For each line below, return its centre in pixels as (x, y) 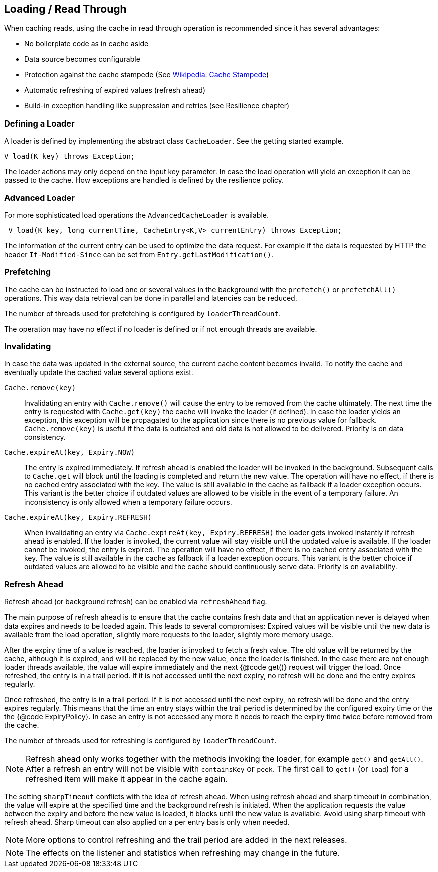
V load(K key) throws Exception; (70, 156)
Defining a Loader (39, 123)
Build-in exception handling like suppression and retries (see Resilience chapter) (157, 106)
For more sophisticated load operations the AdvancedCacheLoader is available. (137, 215)
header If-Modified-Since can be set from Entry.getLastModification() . (139, 254)
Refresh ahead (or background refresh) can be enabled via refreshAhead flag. (136, 602)
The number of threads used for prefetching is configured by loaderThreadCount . (142, 313)
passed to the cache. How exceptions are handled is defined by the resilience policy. (144, 180)
